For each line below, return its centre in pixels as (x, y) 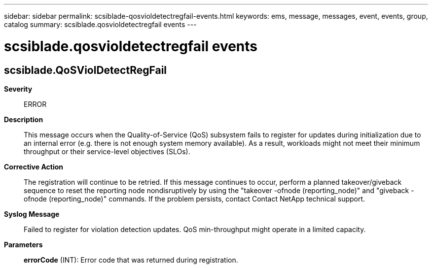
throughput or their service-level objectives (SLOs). (107, 151)
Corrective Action (34, 167)
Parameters (23, 244)
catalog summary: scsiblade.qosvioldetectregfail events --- (100, 24)
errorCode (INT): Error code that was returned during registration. (131, 260)
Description (24, 119)
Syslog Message (32, 214)
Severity (18, 89)
